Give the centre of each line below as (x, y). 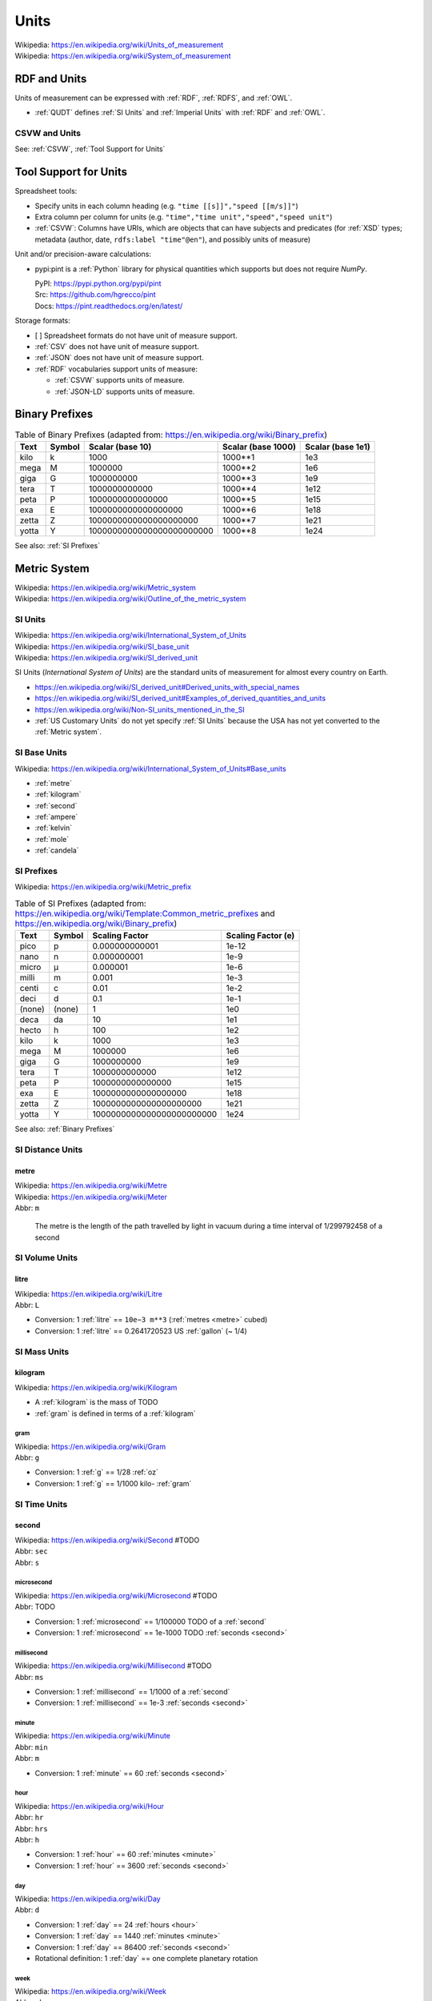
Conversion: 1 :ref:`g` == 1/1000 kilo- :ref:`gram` (113, 1483)
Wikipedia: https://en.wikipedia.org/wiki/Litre (89, 1293)
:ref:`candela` (57, 850)
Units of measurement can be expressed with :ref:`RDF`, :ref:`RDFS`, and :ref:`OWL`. (154, 98)
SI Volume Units (46, 1258)
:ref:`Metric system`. (68, 732)
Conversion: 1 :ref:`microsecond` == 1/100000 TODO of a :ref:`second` (151, 1622)
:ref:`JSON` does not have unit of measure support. (119, 358)
